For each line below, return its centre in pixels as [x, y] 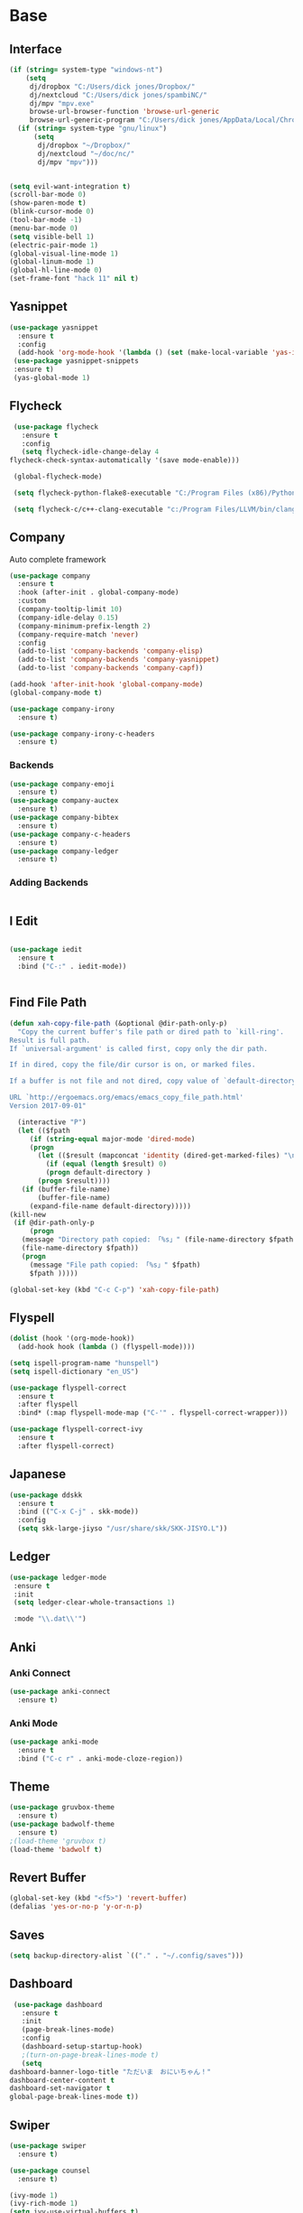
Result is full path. [50, 1040]
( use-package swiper [48, 2146]
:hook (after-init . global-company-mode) [98, 592]
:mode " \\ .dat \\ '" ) [50, 1619]
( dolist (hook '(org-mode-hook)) [72, 1339]
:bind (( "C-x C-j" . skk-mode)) [78, 1512]
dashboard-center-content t [62, 2080]
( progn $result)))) [74, 1181]
